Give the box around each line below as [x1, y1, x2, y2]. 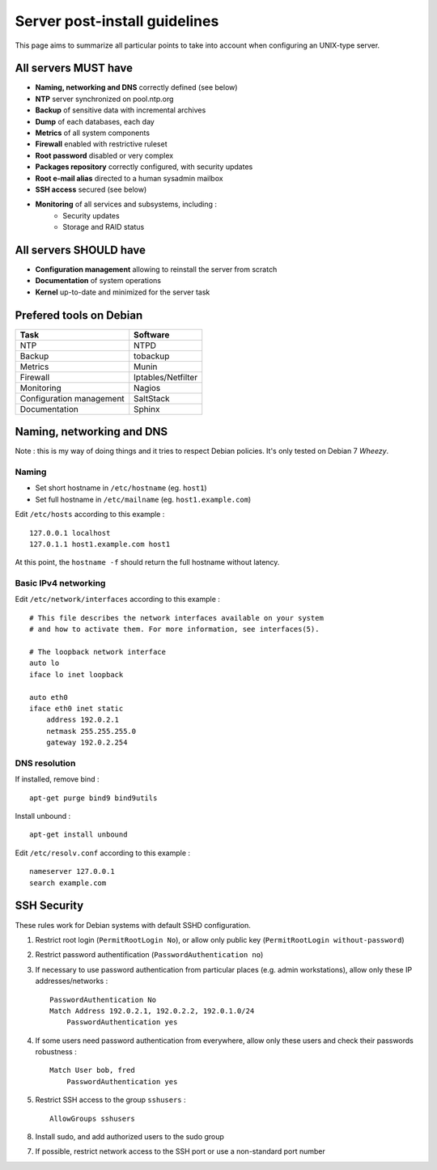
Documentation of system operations [35, 276, 162, 286]
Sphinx [134, 403, 160, 414]
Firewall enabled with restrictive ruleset [35, 139, 168, 149]
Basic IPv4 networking [15, 578, 106, 589]
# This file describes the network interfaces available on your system [29, 613, 324, 622]
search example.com [29, 878, 107, 888]
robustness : [35, 1047, 77, 1057]
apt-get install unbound [29, 830, 128, 839]
